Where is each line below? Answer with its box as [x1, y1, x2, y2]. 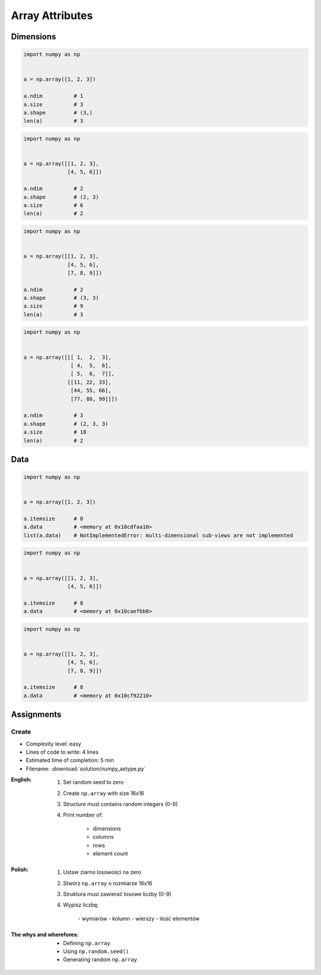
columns [93, 833, 114, 841]
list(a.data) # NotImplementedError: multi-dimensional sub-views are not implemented [23, 532, 294, 538]
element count [93, 849, 128, 857]
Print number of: [63, 811, 103, 819]
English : [11, 776, 32, 783]
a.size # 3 [23, 101, 83, 108]
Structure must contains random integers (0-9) [63, 800, 178, 807]
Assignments [11, 710, 62, 720]
